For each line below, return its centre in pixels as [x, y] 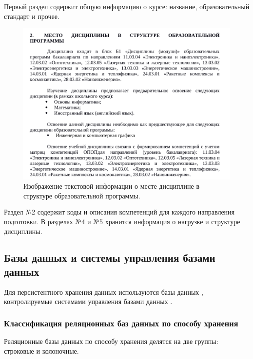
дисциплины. [23, 231]
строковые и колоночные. [41, 350]
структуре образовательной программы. [82, 195]
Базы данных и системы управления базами [110, 257]
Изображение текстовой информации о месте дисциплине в [112, 186]
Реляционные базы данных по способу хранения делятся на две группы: [111, 341]
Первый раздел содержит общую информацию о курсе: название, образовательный [127, 6]
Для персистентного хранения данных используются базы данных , [104, 292]
